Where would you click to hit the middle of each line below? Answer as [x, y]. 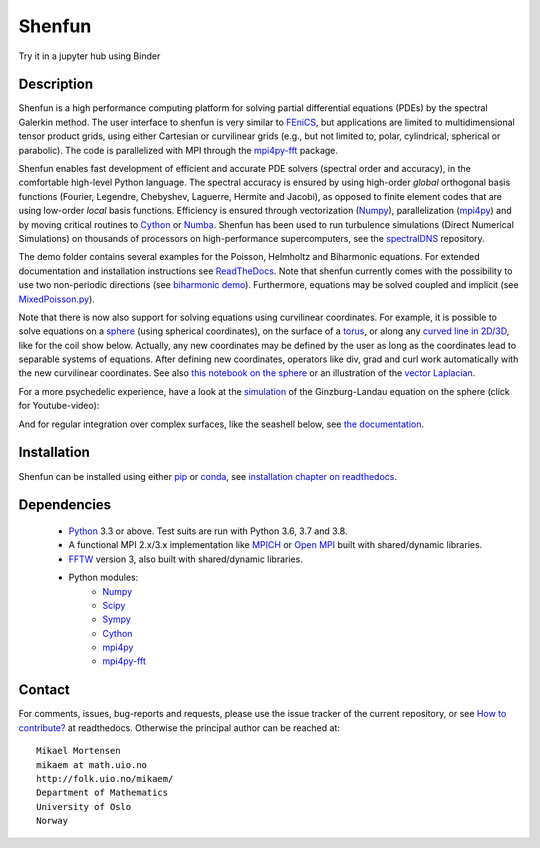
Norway [52, 821]
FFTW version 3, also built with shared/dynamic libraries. [186, 559]
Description [56, 84]
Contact [44, 690]
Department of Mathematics [102, 793]
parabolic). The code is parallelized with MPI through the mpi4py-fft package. [178, 150]
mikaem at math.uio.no [92, 764]
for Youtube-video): [59, 406]
